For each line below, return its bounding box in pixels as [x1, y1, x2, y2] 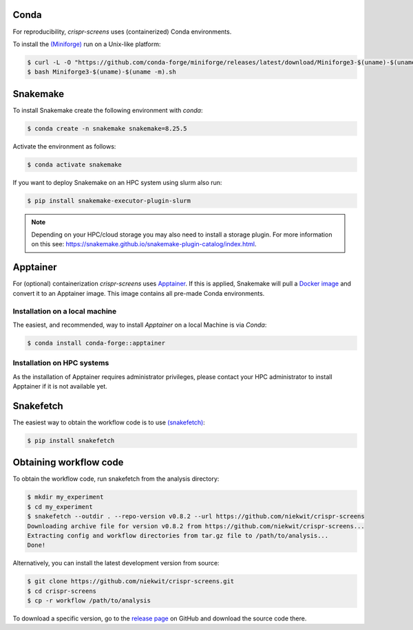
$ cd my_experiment [27, 503, 93, 510]
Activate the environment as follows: [12, 142, 116, 151]
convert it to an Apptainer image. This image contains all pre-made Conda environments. [12, 289, 265, 297]
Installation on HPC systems [12, 358, 109, 368]
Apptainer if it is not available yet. [12, 382, 108, 391]
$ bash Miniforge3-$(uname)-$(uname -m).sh [27, 68, 177, 76]
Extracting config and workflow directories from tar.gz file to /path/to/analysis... [27, 532, 329, 539]
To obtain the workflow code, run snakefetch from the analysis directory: [12, 475, 220, 483]
